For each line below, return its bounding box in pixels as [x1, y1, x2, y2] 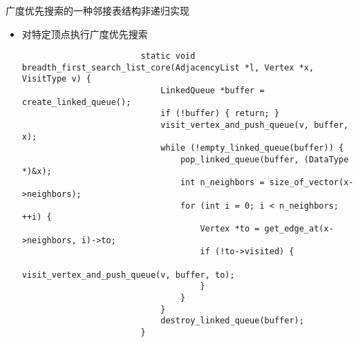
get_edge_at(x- [264, 223, 334, 234]
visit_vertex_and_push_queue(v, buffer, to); [21, 269, 235, 280]
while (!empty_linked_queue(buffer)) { [160, 143, 344, 153]
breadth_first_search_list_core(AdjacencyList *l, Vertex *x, [21, 62, 314, 73]
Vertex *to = [200, 223, 260, 234]
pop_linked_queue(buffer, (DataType [180, 155, 349, 165]
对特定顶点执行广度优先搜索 [21, 26, 148, 41]
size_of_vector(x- [269, 178, 354, 188]
